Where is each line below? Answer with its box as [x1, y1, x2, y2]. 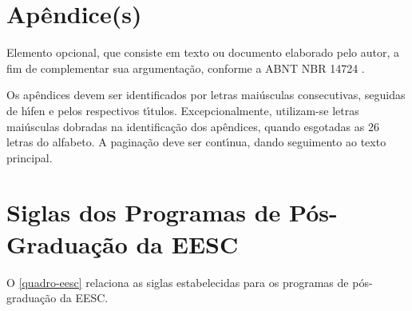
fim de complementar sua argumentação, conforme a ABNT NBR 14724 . [6, 59, 365, 76]
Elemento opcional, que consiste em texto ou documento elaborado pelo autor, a [6, 44, 399, 61]
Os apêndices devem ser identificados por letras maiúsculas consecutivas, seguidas [6, 86, 406, 103]
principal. [6, 149, 53, 165]
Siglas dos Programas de [6, 196, 281, 229]
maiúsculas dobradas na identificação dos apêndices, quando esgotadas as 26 [6, 118, 379, 134]
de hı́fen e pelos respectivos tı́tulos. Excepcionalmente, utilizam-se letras [6, 102, 359, 118]
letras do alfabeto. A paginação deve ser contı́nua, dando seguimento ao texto [6, 134, 386, 150]
